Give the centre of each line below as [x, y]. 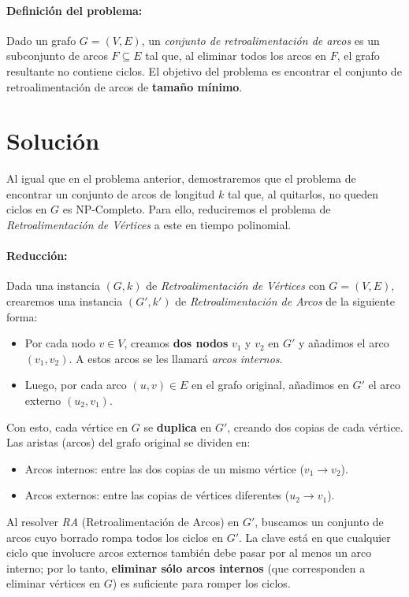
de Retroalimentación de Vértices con [236, 286]
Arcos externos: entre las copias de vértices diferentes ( [157, 495]
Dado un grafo [41, 40]
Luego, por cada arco [76, 385]
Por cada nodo [60, 343]
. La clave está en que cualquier [315, 537]
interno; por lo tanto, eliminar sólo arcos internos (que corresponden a [186, 567]
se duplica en [178, 426]
